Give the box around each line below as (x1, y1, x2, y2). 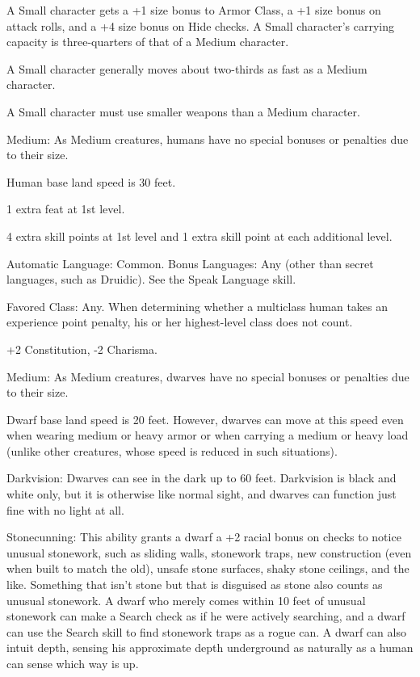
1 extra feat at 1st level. (6, 200, 125, 217)
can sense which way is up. (6, 655, 139, 671)
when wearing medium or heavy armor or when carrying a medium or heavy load (6, 427, 409, 444)
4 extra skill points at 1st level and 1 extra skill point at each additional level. (6, 227, 393, 244)
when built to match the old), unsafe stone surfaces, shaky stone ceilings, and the (6, 560, 409, 577)
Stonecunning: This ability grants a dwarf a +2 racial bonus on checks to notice (6, 528, 401, 545)
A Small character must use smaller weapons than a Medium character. (6, 103, 360, 120)
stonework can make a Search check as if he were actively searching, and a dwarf (6, 608, 405, 624)
